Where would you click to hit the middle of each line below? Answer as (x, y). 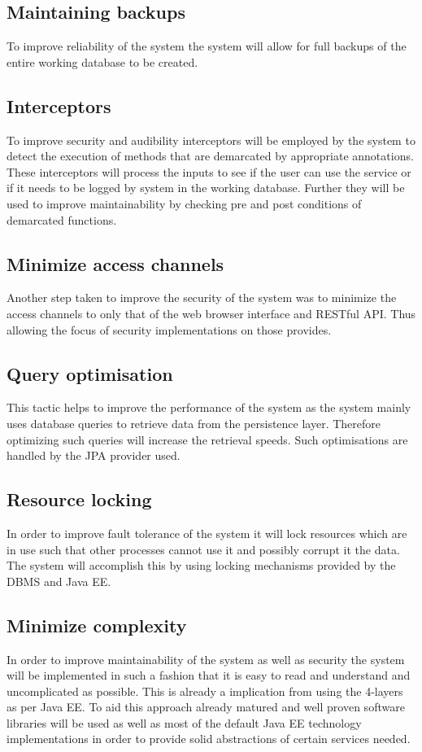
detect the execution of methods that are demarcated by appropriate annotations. (210, 156)
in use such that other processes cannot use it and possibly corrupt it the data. (203, 549)
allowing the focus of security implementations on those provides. (169, 329)
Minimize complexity (97, 625)
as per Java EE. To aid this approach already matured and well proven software (206, 707)
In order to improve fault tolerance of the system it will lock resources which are (207, 533)
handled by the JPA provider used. (94, 455)
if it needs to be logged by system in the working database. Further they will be (206, 188)
